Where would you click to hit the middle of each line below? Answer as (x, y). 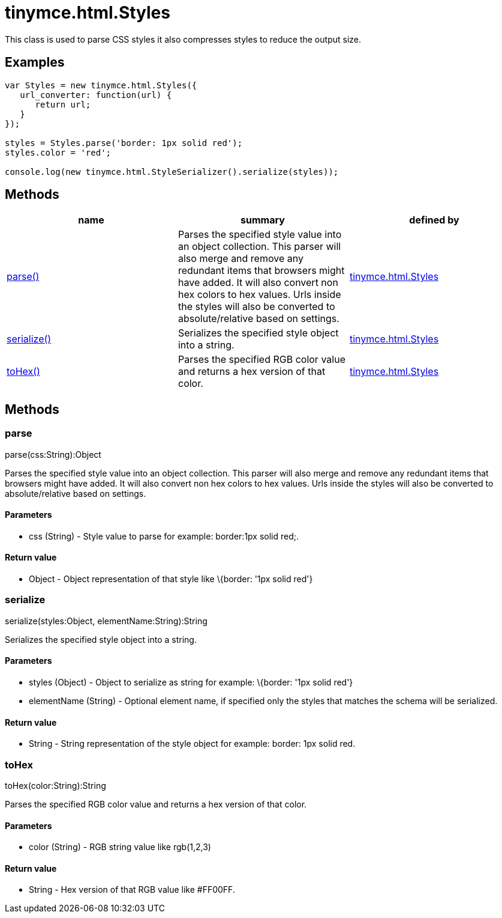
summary (263, 220)
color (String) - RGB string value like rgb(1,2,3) (120, 847)
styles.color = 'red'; (58, 152)
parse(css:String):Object (53, 454)
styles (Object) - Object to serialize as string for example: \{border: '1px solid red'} (191, 682)
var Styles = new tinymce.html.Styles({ (101, 85)
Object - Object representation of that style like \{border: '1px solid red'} (171, 579)
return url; (63, 104)
